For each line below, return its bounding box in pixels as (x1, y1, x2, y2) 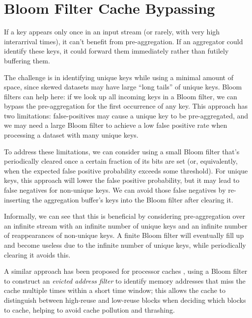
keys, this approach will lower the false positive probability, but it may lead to (4, 175, 240, 185)
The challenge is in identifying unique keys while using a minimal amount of (4, 72, 233, 82)
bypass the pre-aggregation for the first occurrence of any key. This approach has (4, 101, 248, 111)
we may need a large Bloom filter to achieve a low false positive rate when (4, 120, 227, 130)
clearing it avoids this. (4, 249, 71, 260)
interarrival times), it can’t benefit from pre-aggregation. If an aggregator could (4, 36, 243, 46)
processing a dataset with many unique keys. (4, 130, 139, 140)
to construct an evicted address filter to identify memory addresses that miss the (4, 275, 246, 286)
